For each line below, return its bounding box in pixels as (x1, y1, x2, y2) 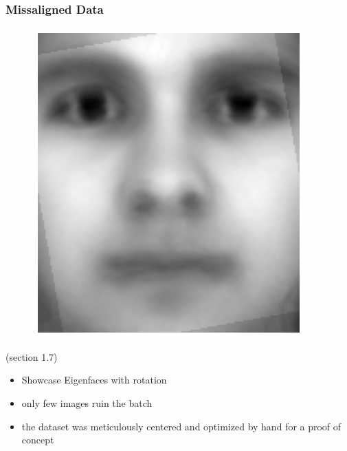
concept (21, 432, 54, 447)
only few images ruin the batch (21, 396, 153, 410)
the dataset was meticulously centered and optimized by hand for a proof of (21, 419, 342, 433)
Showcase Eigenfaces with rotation (21, 373, 167, 387)
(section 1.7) (5, 349, 58, 364)
